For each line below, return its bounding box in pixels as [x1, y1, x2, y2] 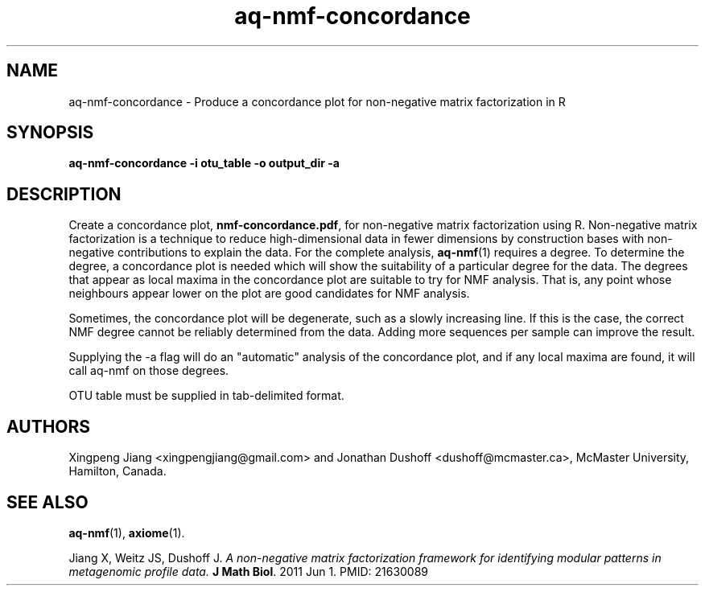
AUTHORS [6, 416, 91, 437]
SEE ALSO [6, 491, 89, 512]
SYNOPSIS [6, 122, 94, 143]
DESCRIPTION [6, 183, 122, 204]
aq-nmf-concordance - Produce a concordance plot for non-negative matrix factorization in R [68, 94, 566, 109]
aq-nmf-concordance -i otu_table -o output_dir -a [68, 156, 340, 171]
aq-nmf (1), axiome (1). [68, 525, 185, 540]
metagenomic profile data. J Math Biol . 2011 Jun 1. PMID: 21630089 [68, 564, 429, 578]
